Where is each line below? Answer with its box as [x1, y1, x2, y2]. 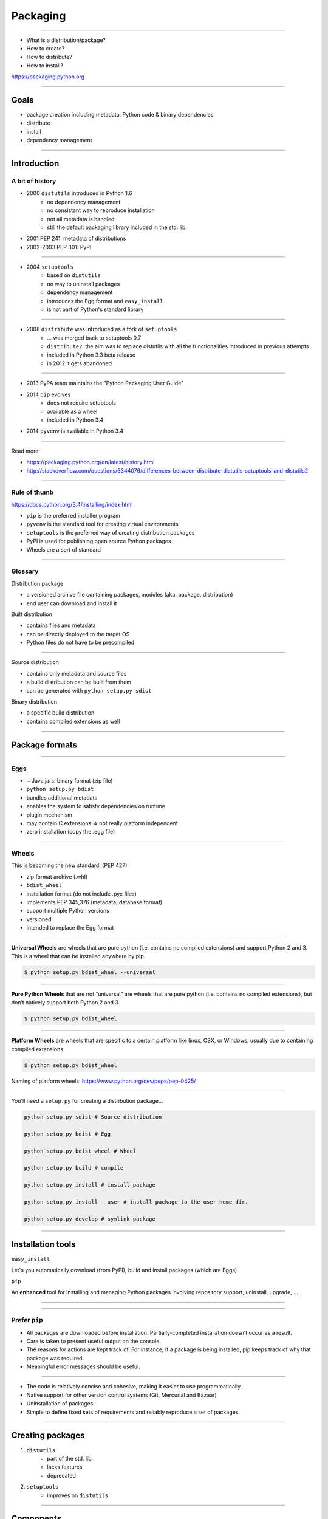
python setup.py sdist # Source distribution [24, 1114, 162, 1120]
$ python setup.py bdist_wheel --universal [24, 969, 156, 975]
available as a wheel [47, 408, 98, 415]
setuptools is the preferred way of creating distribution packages [26, 529, 195, 536]
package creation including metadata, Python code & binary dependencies [26, 111, 214, 118]
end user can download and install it [26, 599, 117, 607]
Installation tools [11, 1240, 76, 1250]
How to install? [26, 61, 64, 69]
